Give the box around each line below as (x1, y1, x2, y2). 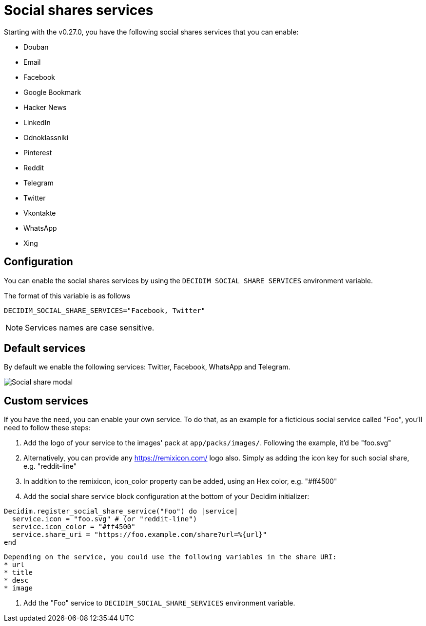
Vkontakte (23, 208, 56, 217)
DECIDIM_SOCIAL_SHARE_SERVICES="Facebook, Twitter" (4, 306, 206, 314)
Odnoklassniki (23, 133, 69, 142)
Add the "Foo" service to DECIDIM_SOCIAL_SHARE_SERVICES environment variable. (23, 599, 295, 608)
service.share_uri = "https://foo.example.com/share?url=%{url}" (12, 531, 267, 539)
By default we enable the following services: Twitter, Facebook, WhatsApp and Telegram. (4, 363, 290, 371)
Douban (23, 42, 49, 51)
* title (4, 569, 33, 577)
